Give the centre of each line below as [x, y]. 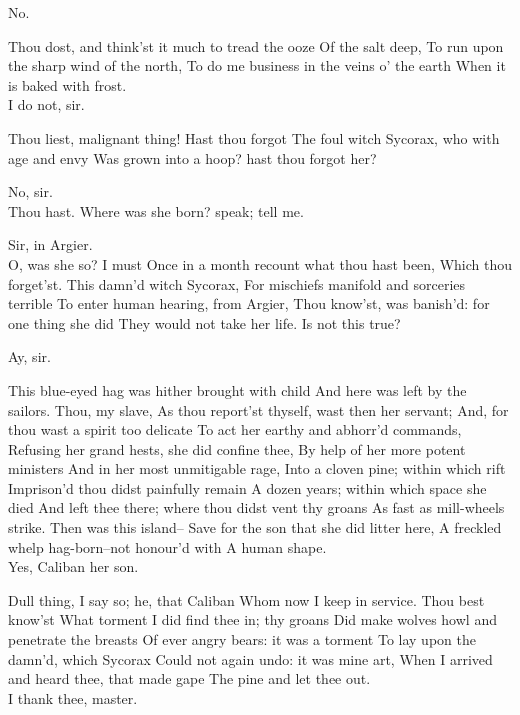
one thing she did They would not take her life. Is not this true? [204, 322]
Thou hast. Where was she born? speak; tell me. [156, 210]
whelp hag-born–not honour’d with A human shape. [167, 546]
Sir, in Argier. [50, 244]
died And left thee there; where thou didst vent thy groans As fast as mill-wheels [256, 507]
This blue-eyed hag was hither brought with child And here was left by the [237, 389]
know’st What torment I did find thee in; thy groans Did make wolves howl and [252, 619]
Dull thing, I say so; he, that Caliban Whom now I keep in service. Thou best [246, 599]
